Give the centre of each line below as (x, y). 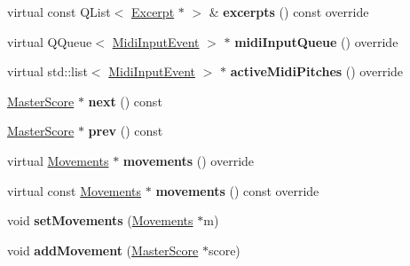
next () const (125, 101)
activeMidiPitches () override (317, 71)
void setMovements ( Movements (100, 220)
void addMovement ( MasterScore (103, 250)
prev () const (126, 131)
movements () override (189, 160)
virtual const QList (59, 12)
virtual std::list (47, 71)
